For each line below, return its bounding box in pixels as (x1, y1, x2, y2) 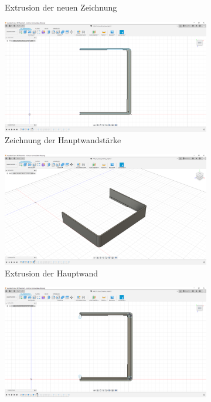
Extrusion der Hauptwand (5, 266, 98, 279)
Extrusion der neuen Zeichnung (5, 1, 117, 13)
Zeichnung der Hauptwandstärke (5, 134, 121, 146)
